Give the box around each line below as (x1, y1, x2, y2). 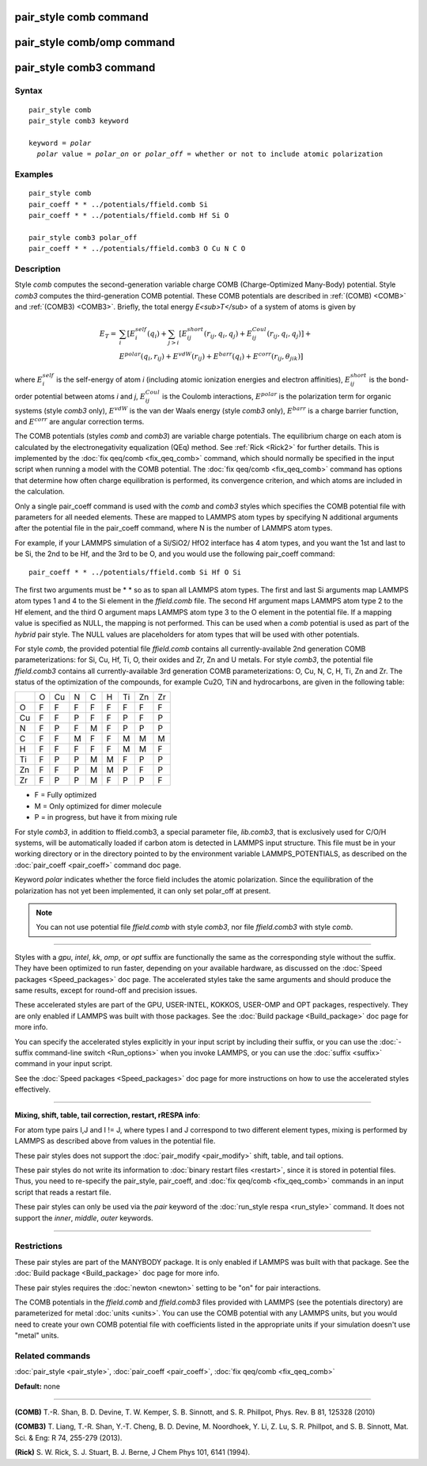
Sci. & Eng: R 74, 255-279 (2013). (14, 1433, 123, 1442)
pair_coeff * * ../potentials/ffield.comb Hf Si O (28, 211, 229, 219)
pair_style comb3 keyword (28, 116, 130, 125)
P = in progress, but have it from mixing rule (34, 813, 178, 822)
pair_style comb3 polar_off (28, 233, 138, 242)
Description (14, 263, 61, 274)
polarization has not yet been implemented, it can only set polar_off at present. (14, 885, 271, 895)
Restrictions (14, 1240, 63, 1251)
